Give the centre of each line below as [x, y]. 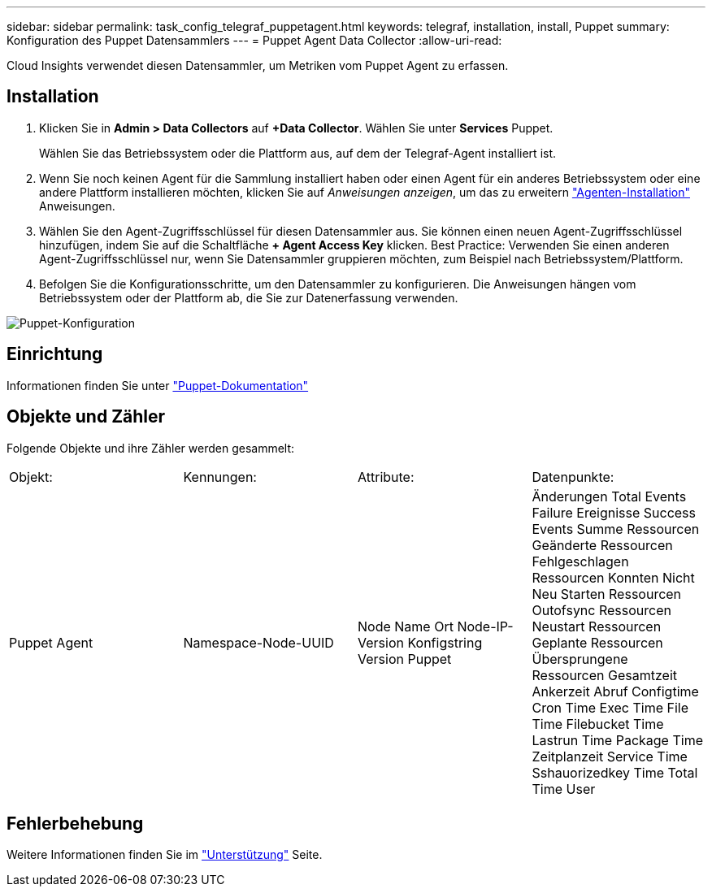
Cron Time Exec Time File [610, 707]
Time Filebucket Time [598, 724]
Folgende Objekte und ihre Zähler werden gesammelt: [151, 448]
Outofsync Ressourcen [601, 610]
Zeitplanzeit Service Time [610, 756]
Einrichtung [55, 354]
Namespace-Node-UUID [258, 642]
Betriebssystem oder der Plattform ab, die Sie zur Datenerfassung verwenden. [249, 297]
